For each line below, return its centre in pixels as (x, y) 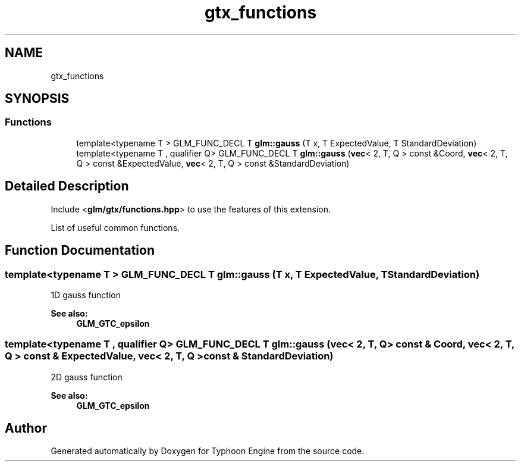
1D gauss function (86, 295)
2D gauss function (87, 377)
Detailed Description (67, 186)
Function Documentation (80, 251)
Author (26, 429)
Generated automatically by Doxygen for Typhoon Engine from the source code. (208, 451)
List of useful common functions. (115, 227)
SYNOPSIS (37, 99)
